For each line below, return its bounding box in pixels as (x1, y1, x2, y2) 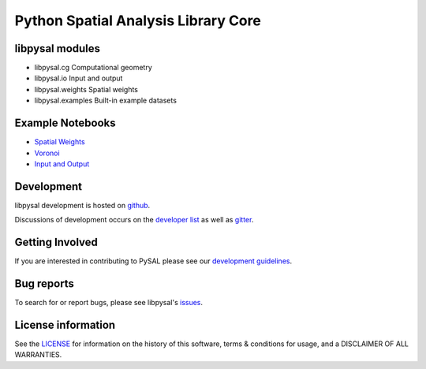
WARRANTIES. (14, 350, 62, 360)
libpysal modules (14, 42, 101, 55)
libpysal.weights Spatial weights (34, 84, 138, 94)
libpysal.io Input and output (34, 73, 123, 83)
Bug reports (14, 277, 75, 290)
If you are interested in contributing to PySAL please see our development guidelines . (14, 256, 292, 266)
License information (14, 318, 116, 331)
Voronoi (34, 148, 60, 158)
